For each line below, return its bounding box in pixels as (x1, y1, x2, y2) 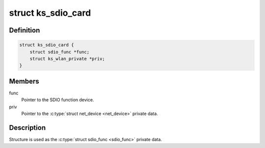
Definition (9, 26, 40, 34)
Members (9, 77, 39, 86)
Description (9, 123, 46, 132)
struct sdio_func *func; (29, 49, 90, 55)
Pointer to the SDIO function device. (21, 97, 94, 103)
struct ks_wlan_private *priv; (29, 56, 105, 61)
